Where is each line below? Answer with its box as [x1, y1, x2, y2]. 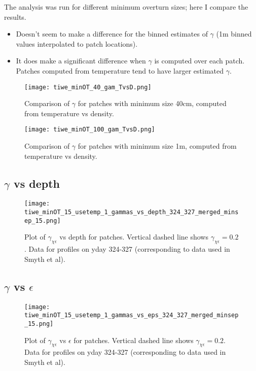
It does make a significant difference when [16, 55, 146, 66]
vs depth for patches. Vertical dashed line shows [59, 231, 208, 242]
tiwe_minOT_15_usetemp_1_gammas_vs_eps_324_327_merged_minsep [24, 312, 239, 319]
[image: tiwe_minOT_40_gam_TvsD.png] [24, 83, 152, 91]
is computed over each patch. [154, 55, 245, 66]
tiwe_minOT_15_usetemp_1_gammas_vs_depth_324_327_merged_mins [24, 209, 239, 216]
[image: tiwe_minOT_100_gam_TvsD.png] [24, 126, 155, 133]
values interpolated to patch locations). [16, 38, 138, 49]
